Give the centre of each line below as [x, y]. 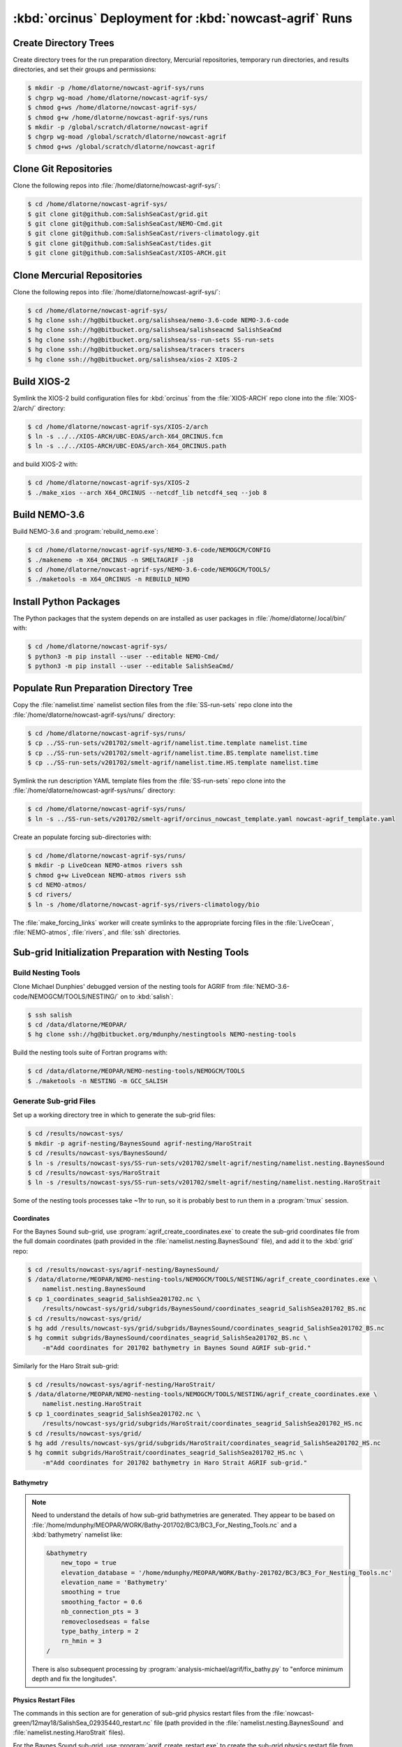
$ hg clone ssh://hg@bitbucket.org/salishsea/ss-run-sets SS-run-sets [151, 340]
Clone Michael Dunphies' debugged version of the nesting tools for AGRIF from [127, 987]
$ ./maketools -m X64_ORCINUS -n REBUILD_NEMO [109, 579]
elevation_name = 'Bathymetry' [114, 1582]
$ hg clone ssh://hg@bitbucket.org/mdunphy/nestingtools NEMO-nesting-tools [162, 1035]
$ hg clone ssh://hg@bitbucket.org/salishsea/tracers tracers [136, 350]
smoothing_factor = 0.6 [102, 1602]
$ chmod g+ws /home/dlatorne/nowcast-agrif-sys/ [112, 108]
